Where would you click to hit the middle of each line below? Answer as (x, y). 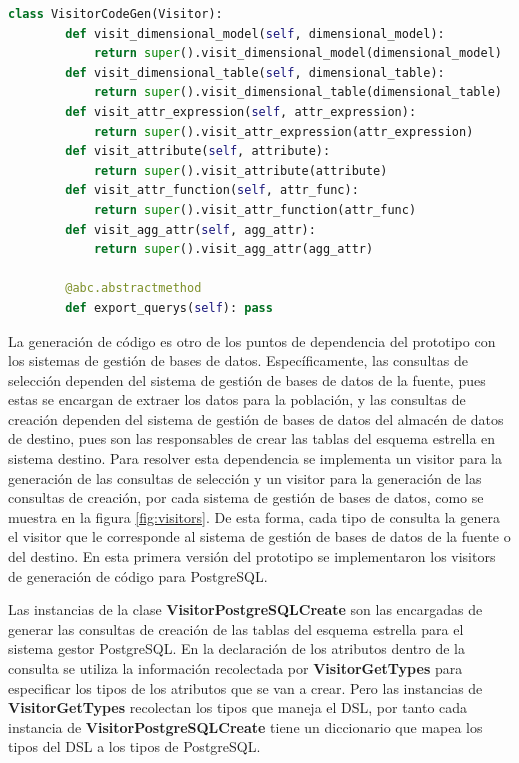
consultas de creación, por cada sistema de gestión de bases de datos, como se (246, 497)
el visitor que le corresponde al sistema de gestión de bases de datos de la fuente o (259, 536)
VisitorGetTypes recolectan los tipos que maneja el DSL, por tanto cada (238, 707)
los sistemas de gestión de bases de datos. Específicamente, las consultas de (238, 360)
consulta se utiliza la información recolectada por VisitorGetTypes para (235, 668)
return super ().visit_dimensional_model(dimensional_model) (297, 53)
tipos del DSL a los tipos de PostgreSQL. (134, 746)
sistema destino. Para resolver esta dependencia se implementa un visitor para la (255, 458)
